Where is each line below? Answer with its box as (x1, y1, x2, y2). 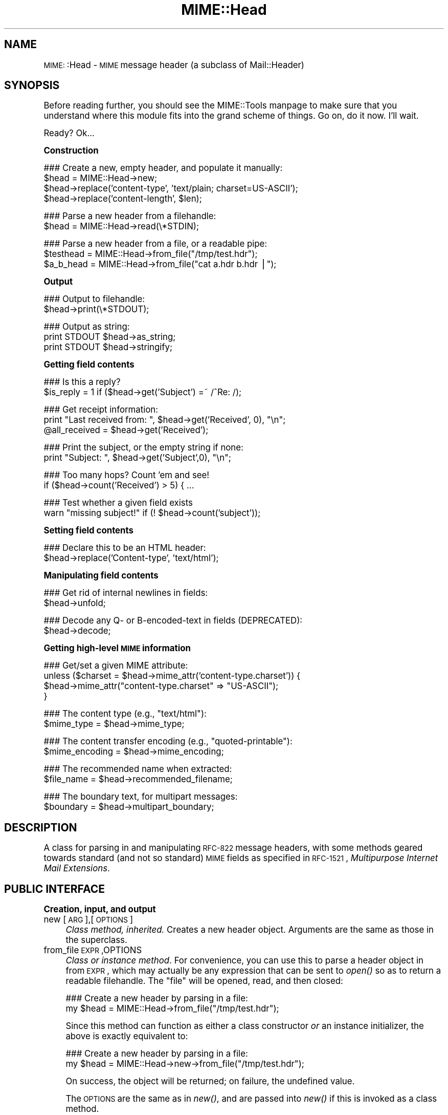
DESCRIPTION (4, 821, 77, 834)
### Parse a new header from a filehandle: (43, 211, 216, 222)
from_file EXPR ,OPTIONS (43, 945, 142, 956)
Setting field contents (43, 525, 133, 536)
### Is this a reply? (43, 377, 121, 388)
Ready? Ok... (43, 128, 95, 139)
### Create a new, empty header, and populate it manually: (43, 163, 283, 174)
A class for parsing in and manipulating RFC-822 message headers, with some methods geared (43, 843, 423, 853)
